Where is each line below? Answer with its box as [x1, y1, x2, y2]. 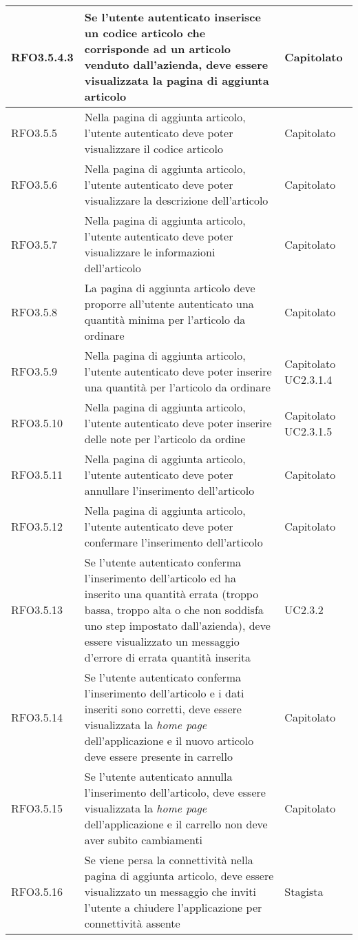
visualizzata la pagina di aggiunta [84, 72, 269, 88]
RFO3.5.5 [11, 125, 58, 141]
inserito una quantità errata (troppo [84, 586, 259, 602]
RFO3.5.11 [11, 467, 63, 482]
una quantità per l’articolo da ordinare [84, 379, 271, 395]
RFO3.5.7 [11, 236, 58, 252]
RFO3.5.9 [11, 363, 58, 379]
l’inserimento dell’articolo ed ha [84, 570, 237, 586]
